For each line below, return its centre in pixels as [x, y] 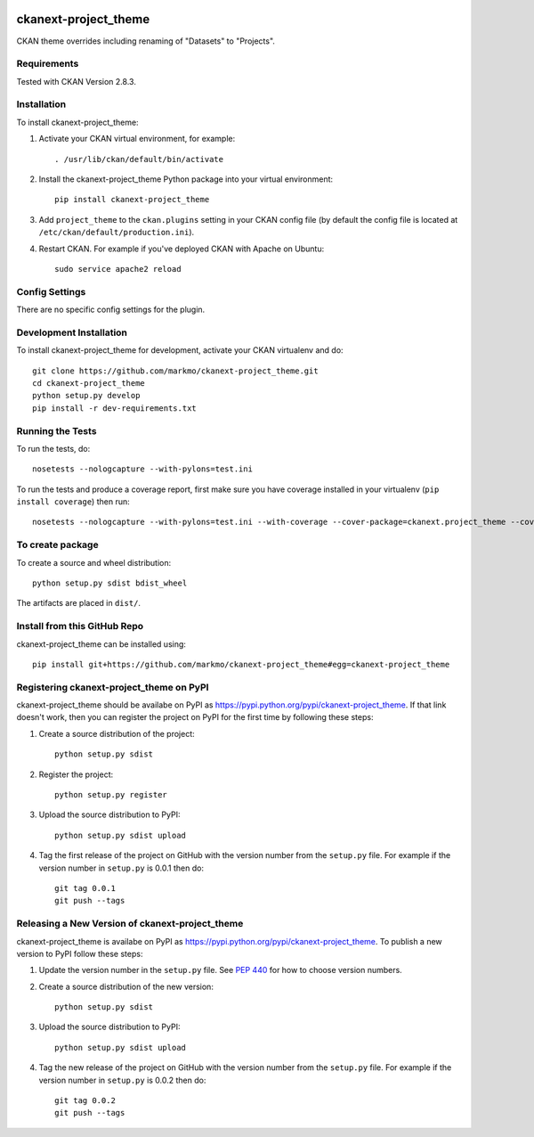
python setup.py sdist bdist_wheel [110, 583]
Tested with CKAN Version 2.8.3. [77, 81]
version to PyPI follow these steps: [80, 953]
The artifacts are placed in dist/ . [79, 603]
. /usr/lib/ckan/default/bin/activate [139, 159]
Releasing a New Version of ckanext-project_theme [130, 924]
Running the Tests [57, 430]
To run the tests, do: [53, 448]
